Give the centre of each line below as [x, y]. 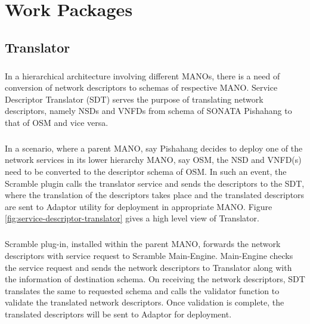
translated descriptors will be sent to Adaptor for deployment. [118, 314]
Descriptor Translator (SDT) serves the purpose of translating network [134, 99]
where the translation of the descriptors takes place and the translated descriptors [155, 195]
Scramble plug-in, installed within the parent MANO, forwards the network [143, 244]
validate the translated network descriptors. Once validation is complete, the [145, 302]
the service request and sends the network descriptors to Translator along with [148, 267]
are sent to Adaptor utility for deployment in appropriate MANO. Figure [139, 206]
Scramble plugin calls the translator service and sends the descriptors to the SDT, [155, 183]
